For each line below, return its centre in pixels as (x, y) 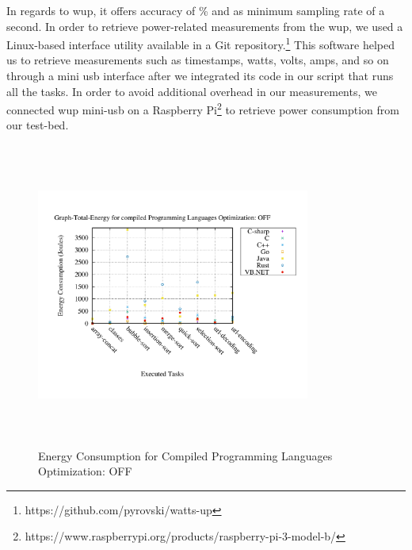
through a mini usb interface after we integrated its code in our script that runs (200, 76)
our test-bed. (38, 125)
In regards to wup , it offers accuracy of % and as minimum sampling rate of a (196, 10)
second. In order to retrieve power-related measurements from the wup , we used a (205, 26)
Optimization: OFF (85, 471)
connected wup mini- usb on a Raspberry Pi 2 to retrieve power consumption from (203, 108)
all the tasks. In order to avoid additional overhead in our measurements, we (192, 91)
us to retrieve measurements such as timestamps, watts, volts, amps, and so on (198, 60)
